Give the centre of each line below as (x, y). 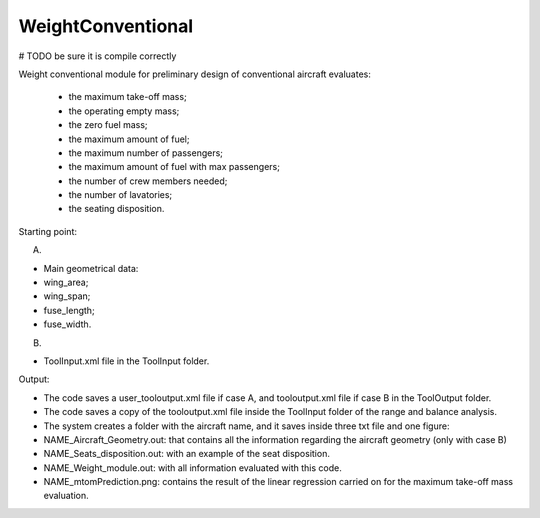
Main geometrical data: (91, 268)
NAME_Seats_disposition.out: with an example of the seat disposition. (186, 454)
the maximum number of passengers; (146, 152)
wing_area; (66, 282)
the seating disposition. (116, 209)
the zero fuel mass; (108, 125)
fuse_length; (69, 310)
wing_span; (67, 296)
